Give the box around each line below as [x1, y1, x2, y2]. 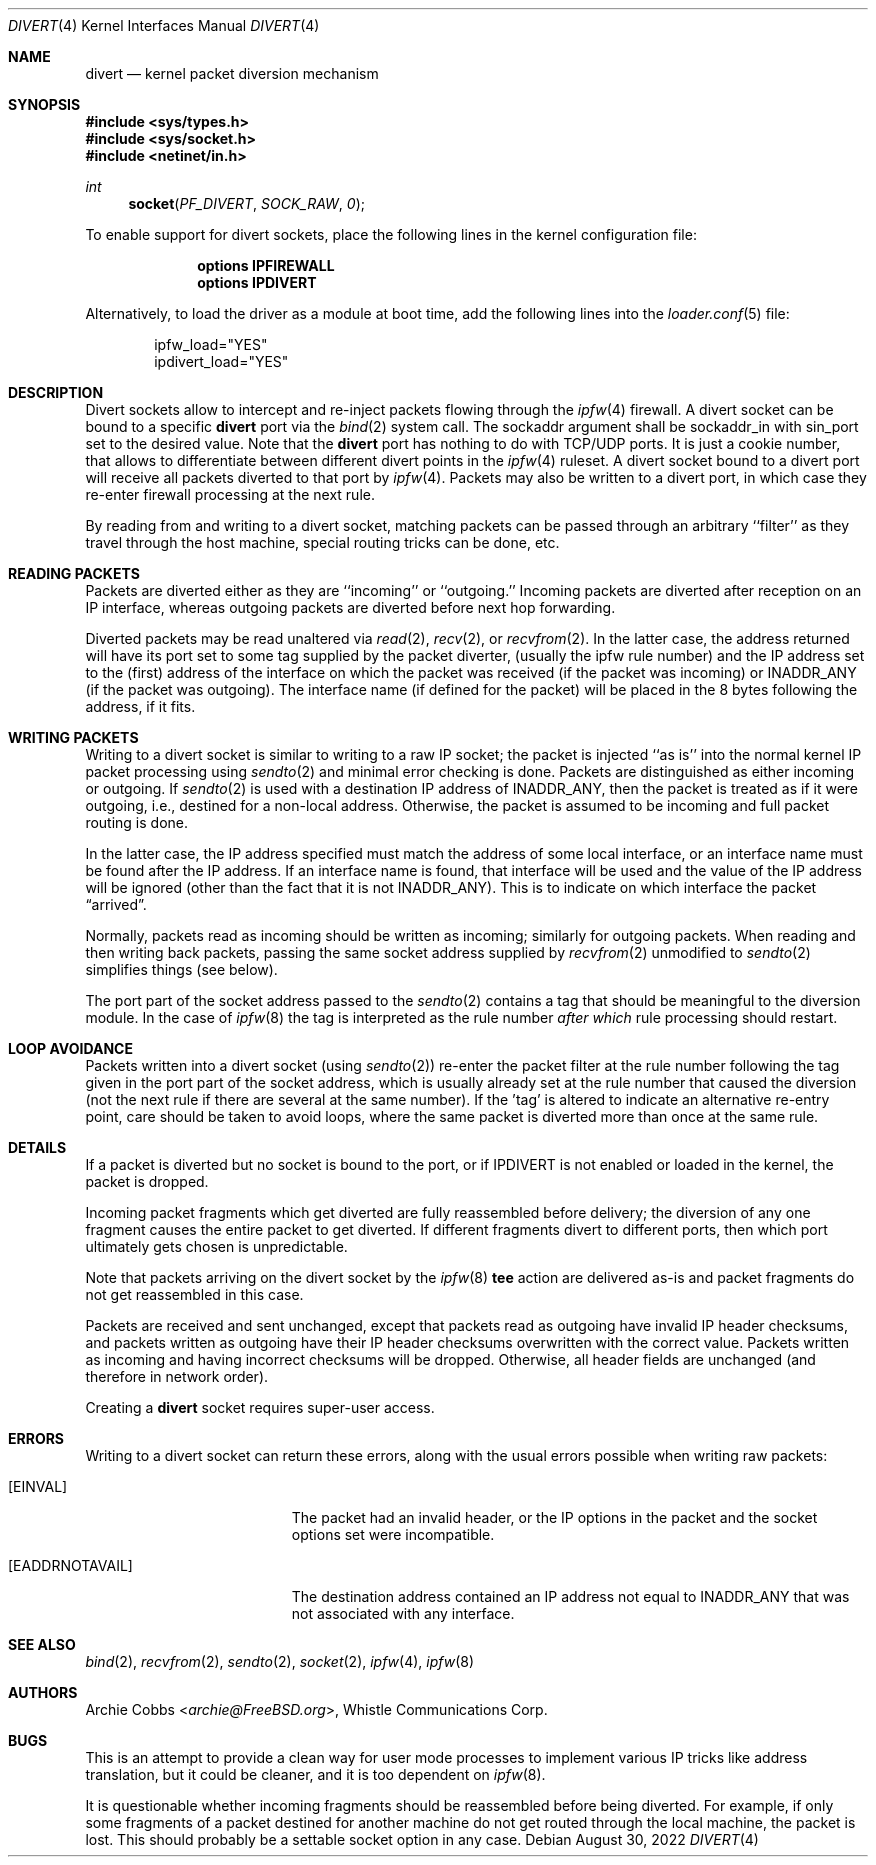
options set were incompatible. [291, 1526, 495, 1543]
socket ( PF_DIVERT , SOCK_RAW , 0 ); [128, 195, 365, 212]
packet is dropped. [85, 1173, 209, 1190]
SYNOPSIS [8, 96, 81, 113]
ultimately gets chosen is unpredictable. [85, 1238, 348, 1255]
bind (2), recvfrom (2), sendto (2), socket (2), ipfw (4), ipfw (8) [85, 1653, 475, 1670]
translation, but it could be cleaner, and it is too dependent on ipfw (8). [85, 1766, 546, 1783]
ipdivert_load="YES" [154, 353, 289, 370]
